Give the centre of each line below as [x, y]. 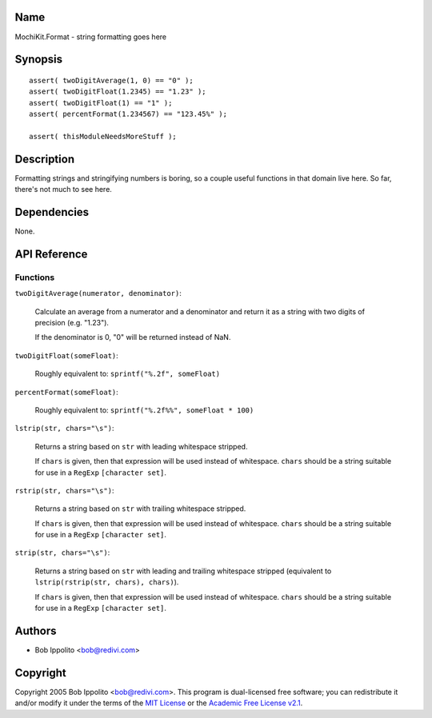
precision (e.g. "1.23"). [72, 323]
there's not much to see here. [63, 189]
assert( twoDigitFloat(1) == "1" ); [101, 103]
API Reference [51, 254]
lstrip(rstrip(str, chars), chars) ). [107, 582]
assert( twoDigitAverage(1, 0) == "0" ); [111, 80]
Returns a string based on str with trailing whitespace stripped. [140, 509]
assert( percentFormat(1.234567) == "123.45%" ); [128, 114]
